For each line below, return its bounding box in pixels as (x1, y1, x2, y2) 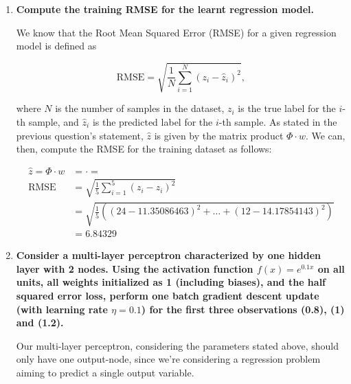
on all (317, 261, 345, 275)
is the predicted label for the (92, 114, 213, 128)
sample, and (28, 114, 79, 128)
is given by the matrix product (154, 128, 284, 142)
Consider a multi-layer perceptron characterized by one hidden (16, 248, 321, 262)
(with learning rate (16, 302, 108, 316)
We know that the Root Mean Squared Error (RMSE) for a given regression (16, 25, 337, 39)
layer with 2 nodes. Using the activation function (16, 261, 253, 275)
